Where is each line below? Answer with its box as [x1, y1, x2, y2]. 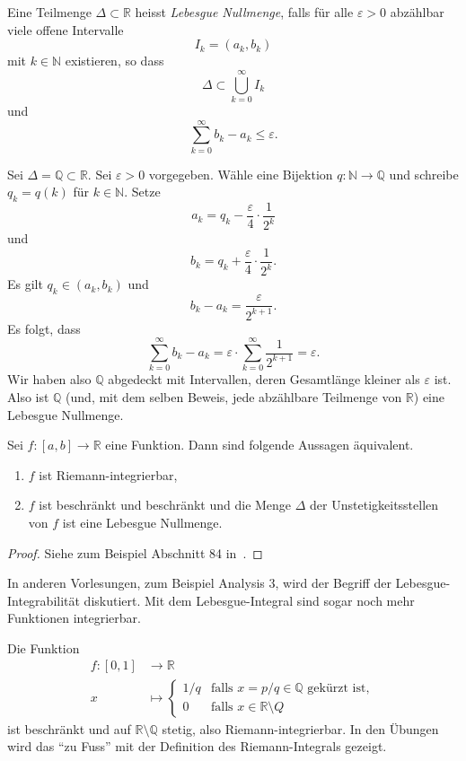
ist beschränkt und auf [7, 719, 131, 738]
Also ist [7, 387, 49, 406]
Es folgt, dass [7, 319, 81, 337]
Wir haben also [7, 370, 92, 389]
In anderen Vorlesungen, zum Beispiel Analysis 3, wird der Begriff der [7, 573, 391, 592]
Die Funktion [7, 638, 80, 657]
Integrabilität [7, 590, 80, 609]
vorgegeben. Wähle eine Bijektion [148, 164, 333, 183]
